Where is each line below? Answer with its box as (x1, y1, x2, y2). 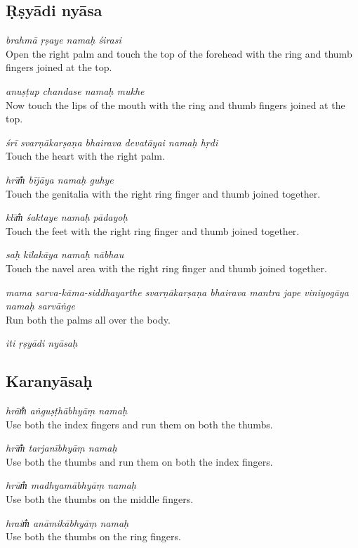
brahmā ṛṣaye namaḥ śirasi (6, 32, 121, 47)
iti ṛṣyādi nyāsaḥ (6, 336, 78, 350)
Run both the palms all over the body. (6, 312, 171, 326)
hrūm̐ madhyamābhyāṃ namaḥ (6, 478, 136, 492)
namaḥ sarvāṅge (6, 298, 75, 313)
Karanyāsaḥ (6, 370, 93, 392)
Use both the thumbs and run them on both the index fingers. (6, 454, 273, 469)
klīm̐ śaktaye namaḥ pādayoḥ (6, 210, 128, 224)
